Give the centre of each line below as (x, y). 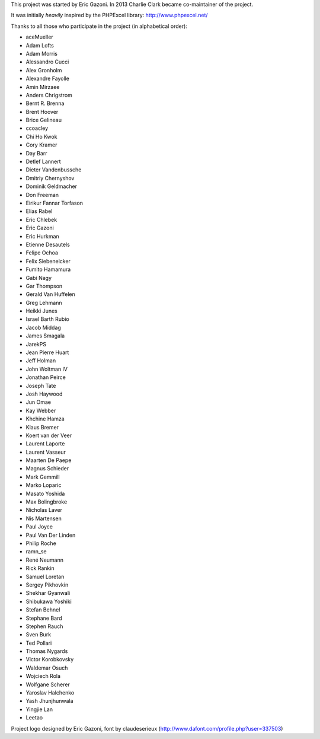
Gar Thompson (44, 286)
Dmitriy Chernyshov (50, 178)
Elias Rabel (39, 211)
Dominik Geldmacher (51, 186)
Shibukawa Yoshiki (49, 601)
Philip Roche (41, 543)
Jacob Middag (44, 327)
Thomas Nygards (47, 651)
